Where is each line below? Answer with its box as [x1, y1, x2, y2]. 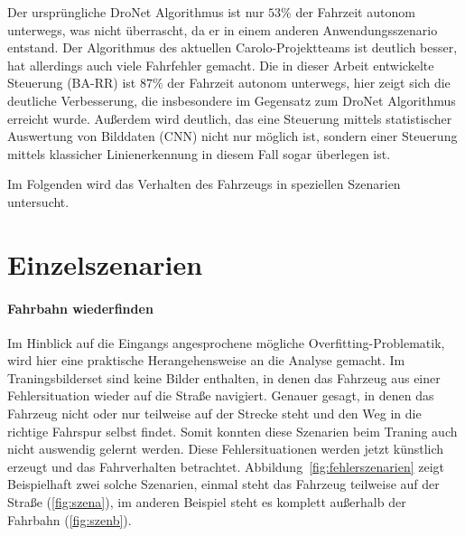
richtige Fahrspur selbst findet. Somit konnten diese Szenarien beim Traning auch [7, 421, 458, 440]
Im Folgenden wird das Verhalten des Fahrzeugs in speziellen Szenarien [7, 174, 401, 193]
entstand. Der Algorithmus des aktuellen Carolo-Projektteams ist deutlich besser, [7, 38, 458, 57]
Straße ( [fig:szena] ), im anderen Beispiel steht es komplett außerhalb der [7, 493, 406, 512]
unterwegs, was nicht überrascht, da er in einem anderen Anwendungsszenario [7, 20, 438, 39]
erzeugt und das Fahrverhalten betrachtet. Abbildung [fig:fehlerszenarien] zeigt [7, 456, 445, 475]
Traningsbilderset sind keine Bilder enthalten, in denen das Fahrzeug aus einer [7, 368, 441, 387]
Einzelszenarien [7, 245, 203, 282]
